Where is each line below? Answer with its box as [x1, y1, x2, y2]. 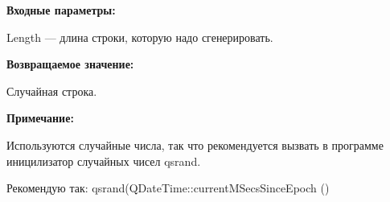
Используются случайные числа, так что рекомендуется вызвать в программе [6, 136, 384, 153]
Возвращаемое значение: [6, 56, 134, 72]
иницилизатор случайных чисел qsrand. [6, 152, 201, 169]
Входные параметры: [6, 2, 116, 18]
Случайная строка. [6, 82, 97, 99]
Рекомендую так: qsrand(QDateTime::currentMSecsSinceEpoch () [6, 179, 330, 196]
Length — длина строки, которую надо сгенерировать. [6, 28, 273, 45]
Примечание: [6, 109, 74, 126]
